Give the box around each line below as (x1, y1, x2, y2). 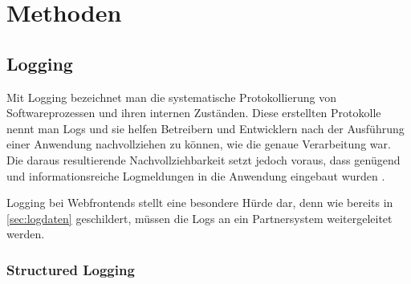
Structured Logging (6, 259, 135, 279)
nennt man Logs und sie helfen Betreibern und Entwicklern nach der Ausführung (6, 120, 405, 136)
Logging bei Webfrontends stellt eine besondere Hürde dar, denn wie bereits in (6, 194, 393, 211)
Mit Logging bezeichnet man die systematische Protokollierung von (6, 88, 336, 105)
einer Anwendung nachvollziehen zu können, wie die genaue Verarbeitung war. (6, 136, 391, 152)
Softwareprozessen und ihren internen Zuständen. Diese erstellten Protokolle (6, 104, 381, 121)
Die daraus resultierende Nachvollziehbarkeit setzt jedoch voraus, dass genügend (6, 151, 401, 168)
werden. (6, 225, 45, 242)
